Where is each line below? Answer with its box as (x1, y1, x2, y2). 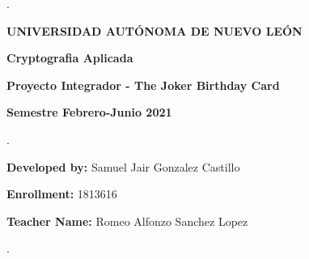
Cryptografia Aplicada (6, 49, 133, 66)
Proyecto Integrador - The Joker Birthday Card (6, 76, 280, 93)
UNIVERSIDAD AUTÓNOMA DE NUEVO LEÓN (6, 22, 303, 39)
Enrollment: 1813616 (6, 185, 117, 202)
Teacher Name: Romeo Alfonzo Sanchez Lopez (6, 212, 248, 229)
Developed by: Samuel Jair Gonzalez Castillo (6, 158, 240, 175)
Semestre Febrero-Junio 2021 (6, 104, 172, 121)
